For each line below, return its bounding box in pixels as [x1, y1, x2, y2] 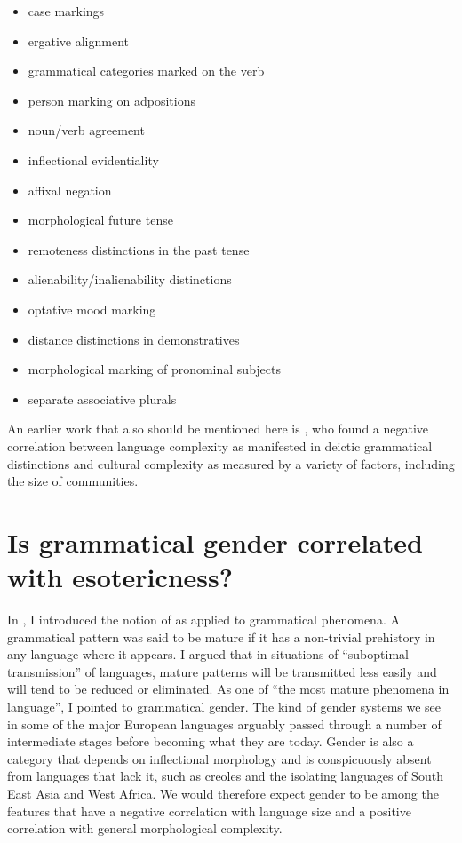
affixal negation [28, 180, 112, 199]
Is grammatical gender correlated [7, 523, 423, 560]
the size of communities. [7, 472, 139, 490]
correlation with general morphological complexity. [7, 819, 283, 838]
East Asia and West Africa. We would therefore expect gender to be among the [7, 783, 439, 802]
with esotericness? [7, 559, 233, 595]
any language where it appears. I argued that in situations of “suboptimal [7, 645, 409, 664]
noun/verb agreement [28, 121, 145, 139]
